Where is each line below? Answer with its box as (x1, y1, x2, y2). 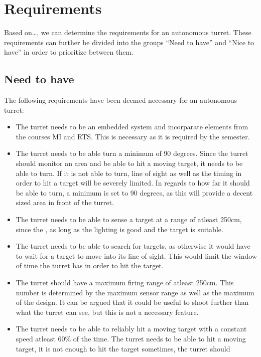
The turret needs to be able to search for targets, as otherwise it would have (16, 241, 250, 251)
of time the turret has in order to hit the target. (16, 260, 164, 271)
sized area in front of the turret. (16, 197, 114, 208)
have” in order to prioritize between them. (4, 47, 134, 57)
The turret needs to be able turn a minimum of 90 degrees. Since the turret (16, 148, 248, 158)
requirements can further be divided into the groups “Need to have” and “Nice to (4, 37, 254, 47)
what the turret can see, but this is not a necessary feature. (16, 306, 199, 317)
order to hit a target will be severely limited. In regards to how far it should (16, 177, 250, 188)
